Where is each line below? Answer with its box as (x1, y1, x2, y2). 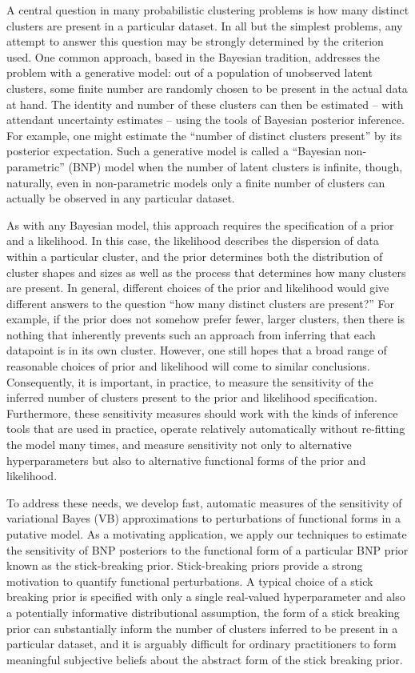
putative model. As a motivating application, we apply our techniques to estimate (6, 526, 407, 542)
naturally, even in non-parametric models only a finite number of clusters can (6, 174, 385, 190)
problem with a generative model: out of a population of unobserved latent (6, 64, 373, 81)
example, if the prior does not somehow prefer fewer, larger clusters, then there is (6, 310, 405, 327)
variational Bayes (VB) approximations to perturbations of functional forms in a (6, 510, 401, 527)
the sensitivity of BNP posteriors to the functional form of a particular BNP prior (6, 541, 409, 558)
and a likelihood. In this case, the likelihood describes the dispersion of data (6, 232, 379, 249)
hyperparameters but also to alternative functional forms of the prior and (6, 451, 366, 468)
